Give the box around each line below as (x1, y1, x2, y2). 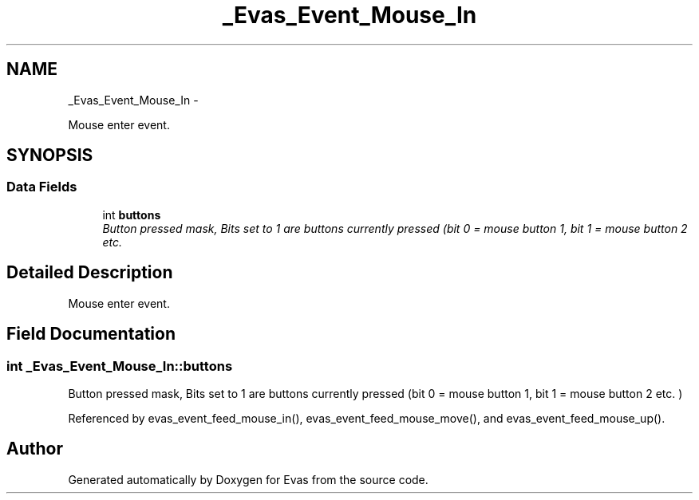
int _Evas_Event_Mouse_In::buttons (6, 357, 233, 374)
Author (6, 439, 63, 459)
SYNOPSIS (6, 145, 93, 166)
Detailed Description (6, 262, 173, 283)
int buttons (102, 207, 161, 222)
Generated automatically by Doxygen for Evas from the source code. (68, 472, 428, 486)
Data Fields (6, 179, 77, 195)
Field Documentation (6, 324, 176, 344)
